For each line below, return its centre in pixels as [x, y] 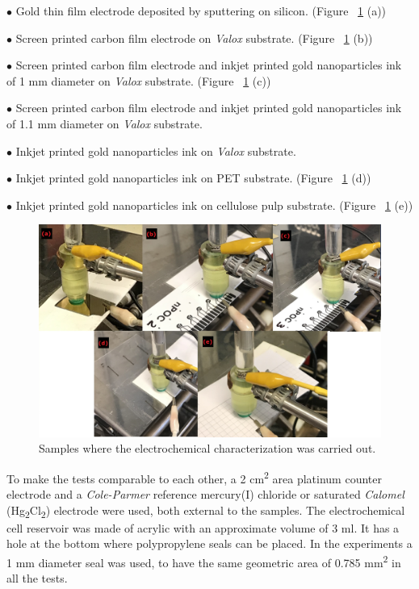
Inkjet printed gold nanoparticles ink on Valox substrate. [156, 150]
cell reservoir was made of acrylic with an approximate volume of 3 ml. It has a [203, 527]
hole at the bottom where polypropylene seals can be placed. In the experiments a [209, 543]
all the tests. [37, 578]
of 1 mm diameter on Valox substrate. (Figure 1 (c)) [139, 80]
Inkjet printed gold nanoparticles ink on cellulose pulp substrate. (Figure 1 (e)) [214, 205]
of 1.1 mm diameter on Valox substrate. [105, 123]
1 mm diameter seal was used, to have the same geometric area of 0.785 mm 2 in [204, 561]
